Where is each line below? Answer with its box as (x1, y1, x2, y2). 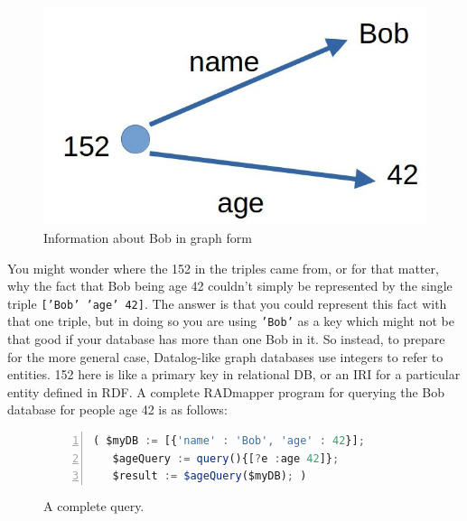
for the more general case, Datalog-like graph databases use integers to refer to (7, 347, 444, 366)
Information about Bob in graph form (43, 228, 252, 247)
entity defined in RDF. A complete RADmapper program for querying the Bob (7, 382, 444, 401)
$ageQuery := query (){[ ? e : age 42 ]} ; (112, 451, 340, 465)
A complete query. (43, 496, 145, 515)
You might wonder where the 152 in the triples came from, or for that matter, (7, 258, 439, 277)
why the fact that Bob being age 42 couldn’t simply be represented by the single (7, 276, 453, 295)
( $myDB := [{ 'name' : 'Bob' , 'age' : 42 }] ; (93, 434, 365, 447)
